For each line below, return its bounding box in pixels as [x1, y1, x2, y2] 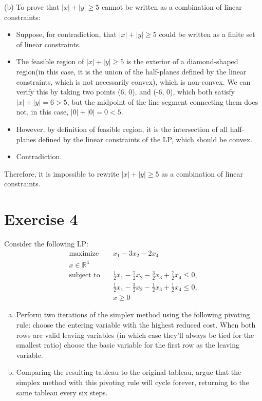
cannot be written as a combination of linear [101, 2, 242, 12]
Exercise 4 [4, 208, 78, 230]
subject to [69, 272, 100, 279]
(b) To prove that [4, 2, 60, 12]
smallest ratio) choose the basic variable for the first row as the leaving [16, 339, 240, 350]
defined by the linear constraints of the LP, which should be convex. [38, 133, 253, 144]
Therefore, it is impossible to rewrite [4, 168, 119, 179]
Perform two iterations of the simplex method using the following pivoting [16, 309, 250, 320]
